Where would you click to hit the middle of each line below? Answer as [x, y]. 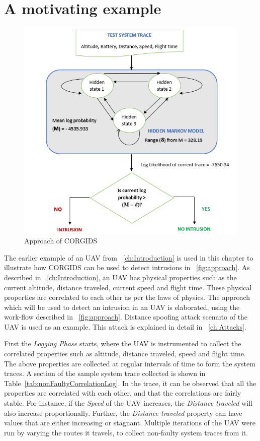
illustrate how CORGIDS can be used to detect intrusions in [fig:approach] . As [127, 267]
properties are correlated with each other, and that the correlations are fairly [123, 393]
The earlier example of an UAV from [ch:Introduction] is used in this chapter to [129, 257]
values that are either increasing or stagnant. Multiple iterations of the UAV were [130, 423]
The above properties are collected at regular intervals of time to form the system [130, 363]
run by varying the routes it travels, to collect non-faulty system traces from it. [126, 432]
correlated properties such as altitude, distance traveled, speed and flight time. [125, 354]
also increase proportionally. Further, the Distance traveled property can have [123, 413]
